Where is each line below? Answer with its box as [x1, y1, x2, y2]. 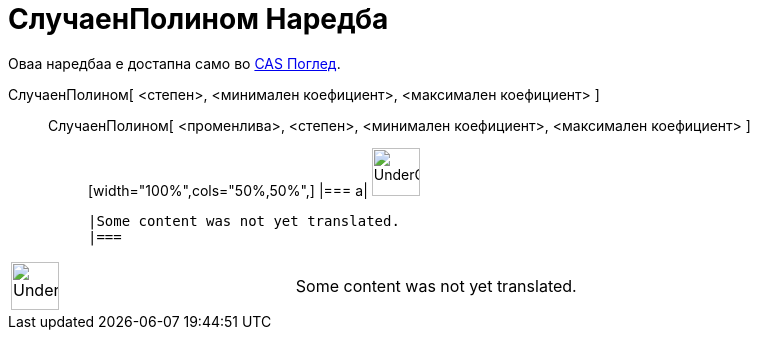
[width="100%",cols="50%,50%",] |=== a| [88, 181, 368, 199]
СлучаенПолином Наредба [8, 2, 389, 36]
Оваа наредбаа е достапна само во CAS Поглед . [8, 54, 341, 72]
